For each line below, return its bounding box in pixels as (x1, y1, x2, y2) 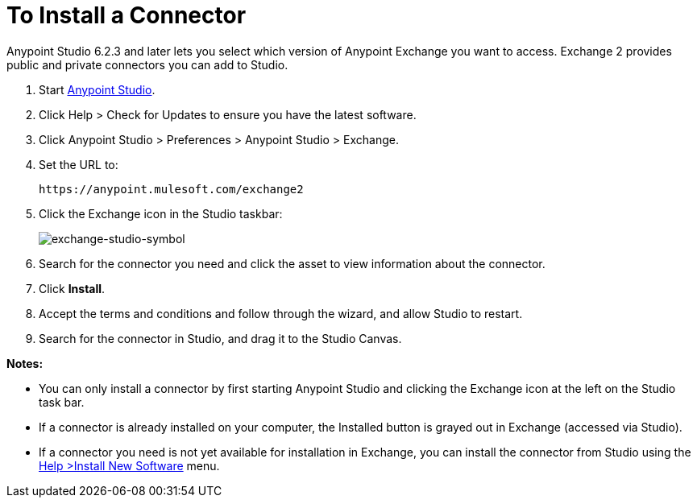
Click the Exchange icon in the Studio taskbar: (39, 206, 283, 221)
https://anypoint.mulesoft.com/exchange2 (39, 182, 304, 196)
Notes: (6, 356, 44, 370)
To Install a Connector (6, 2, 247, 29)
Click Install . (39, 281, 106, 295)
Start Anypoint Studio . (39, 82, 156, 97)
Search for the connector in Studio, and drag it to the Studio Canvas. (39, 331, 402, 345)
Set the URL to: (39, 157, 118, 171)
